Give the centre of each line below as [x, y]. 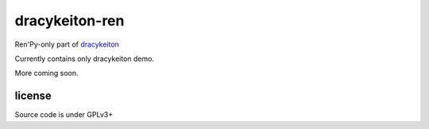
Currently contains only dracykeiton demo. [85, 59]
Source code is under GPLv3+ [64, 115]
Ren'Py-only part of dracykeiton [67, 44]
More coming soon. [46, 73]
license [33, 96]
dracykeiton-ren [70, 21]
